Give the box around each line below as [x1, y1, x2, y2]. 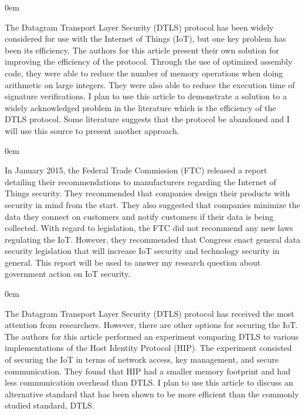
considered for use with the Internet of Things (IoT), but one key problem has [5, 32, 286, 45]
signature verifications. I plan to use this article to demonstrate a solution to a [5, 90, 287, 102]
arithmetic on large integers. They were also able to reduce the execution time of [5, 78, 295, 91]
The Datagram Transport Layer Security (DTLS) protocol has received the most [5, 307, 294, 319]
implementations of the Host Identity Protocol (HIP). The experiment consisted [5, 342, 292, 354]
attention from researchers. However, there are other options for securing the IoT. [5, 319, 298, 331]
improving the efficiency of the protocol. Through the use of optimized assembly [5, 55, 293, 68]
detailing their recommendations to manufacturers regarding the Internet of [5, 175, 276, 188]
